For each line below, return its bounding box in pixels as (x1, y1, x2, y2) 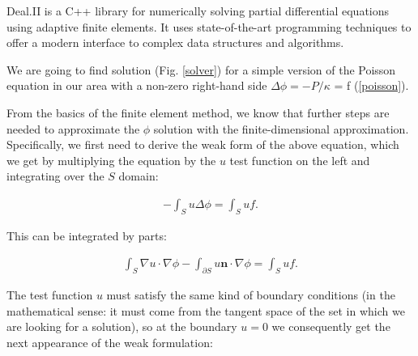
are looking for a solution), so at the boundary (6, 318, 237, 335)
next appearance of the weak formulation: (6, 333, 213, 350)
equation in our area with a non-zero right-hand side (6, 77, 267, 94)
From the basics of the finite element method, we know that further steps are (6, 104, 390, 121)
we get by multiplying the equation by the (6, 151, 216, 168)
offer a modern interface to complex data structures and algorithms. (6, 34, 344, 51)
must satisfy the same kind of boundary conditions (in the (106, 286, 395, 303)
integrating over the (6, 167, 104, 184)
